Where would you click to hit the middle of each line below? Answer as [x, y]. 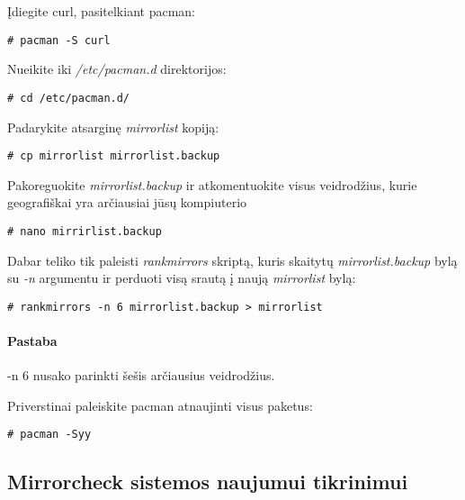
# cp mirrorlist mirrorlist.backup [114, 156]
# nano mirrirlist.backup [85, 231]
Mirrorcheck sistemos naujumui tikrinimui [208, 482]
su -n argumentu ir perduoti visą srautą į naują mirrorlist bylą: [182, 278]
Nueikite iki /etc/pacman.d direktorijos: [117, 69]
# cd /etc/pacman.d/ [69, 98]
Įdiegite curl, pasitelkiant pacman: [101, 11]
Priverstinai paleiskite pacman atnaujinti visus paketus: [160, 405]
